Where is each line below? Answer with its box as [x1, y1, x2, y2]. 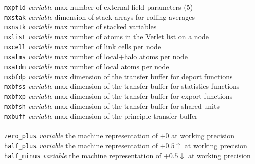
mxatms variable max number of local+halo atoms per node [4, 51, 188, 62]
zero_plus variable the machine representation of [4, 130, 158, 141]
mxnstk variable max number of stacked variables [4, 21, 157, 32]
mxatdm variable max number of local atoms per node [4, 61, 169, 71]
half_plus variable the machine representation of [4, 140, 158, 151]
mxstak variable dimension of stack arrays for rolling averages [4, 11, 195, 22]
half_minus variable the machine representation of [4, 150, 162, 160]
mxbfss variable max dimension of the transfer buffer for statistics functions [4, 81, 240, 91]
